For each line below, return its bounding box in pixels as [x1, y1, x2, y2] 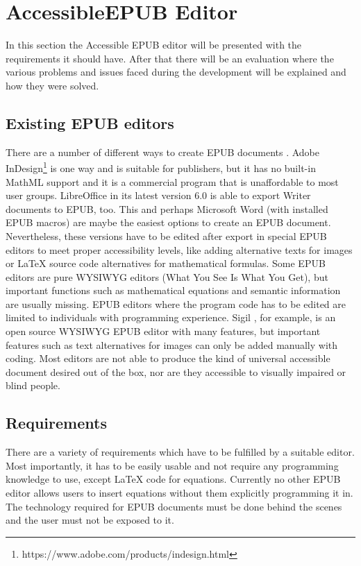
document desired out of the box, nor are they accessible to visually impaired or [6, 364, 346, 379]
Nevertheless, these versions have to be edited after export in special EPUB [6, 228, 327, 243]
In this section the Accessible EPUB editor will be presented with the [6, 37, 302, 52]
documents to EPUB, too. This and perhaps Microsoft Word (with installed [6, 201, 328, 216]
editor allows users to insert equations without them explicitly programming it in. [6, 486, 353, 500]
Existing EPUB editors [6, 112, 174, 133]
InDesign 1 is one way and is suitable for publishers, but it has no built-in [6, 159, 316, 175]
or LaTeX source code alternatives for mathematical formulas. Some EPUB [6, 256, 326, 271]
